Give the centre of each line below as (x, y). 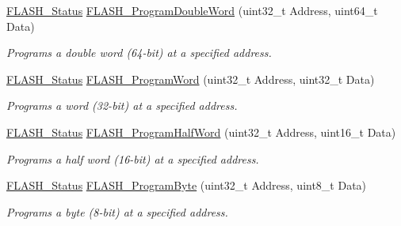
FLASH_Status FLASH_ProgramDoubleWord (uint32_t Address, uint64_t (192, 10)
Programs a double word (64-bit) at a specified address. (139, 53)
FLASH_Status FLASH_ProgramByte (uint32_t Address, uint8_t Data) (187, 185)
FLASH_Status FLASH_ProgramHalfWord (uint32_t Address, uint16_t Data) (201, 132)
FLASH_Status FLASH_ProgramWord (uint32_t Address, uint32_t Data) (191, 79)
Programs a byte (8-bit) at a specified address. (117, 211)
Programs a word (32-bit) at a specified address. (122, 105)
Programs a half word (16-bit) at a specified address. (133, 158)
